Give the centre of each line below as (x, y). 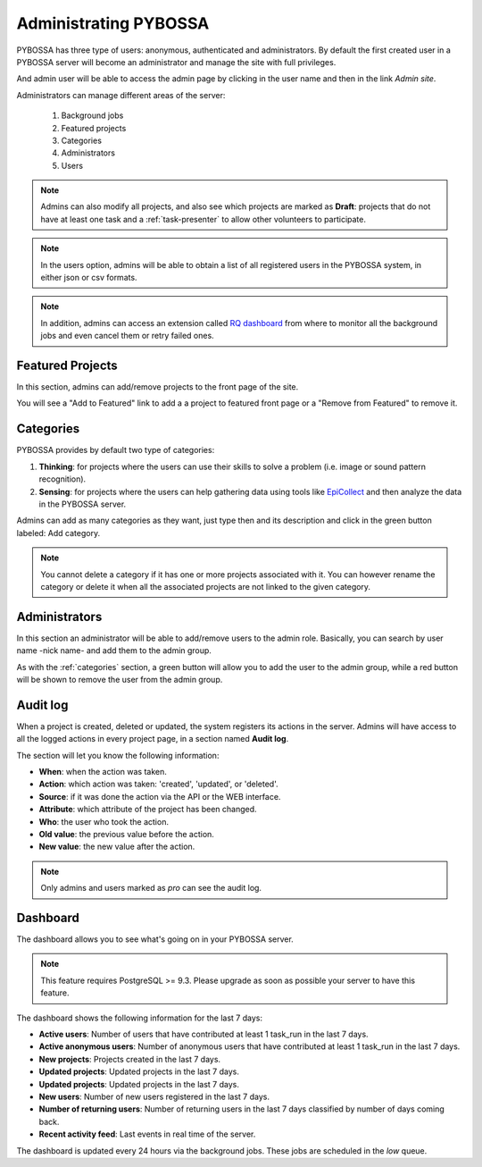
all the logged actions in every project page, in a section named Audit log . (153, 739)
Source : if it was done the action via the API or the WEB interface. (160, 796)
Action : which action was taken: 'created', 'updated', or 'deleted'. (158, 784)
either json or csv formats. (89, 278)
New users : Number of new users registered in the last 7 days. (154, 1096)
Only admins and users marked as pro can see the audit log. (151, 888)
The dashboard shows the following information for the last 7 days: (140, 1018)
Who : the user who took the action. (104, 821)
